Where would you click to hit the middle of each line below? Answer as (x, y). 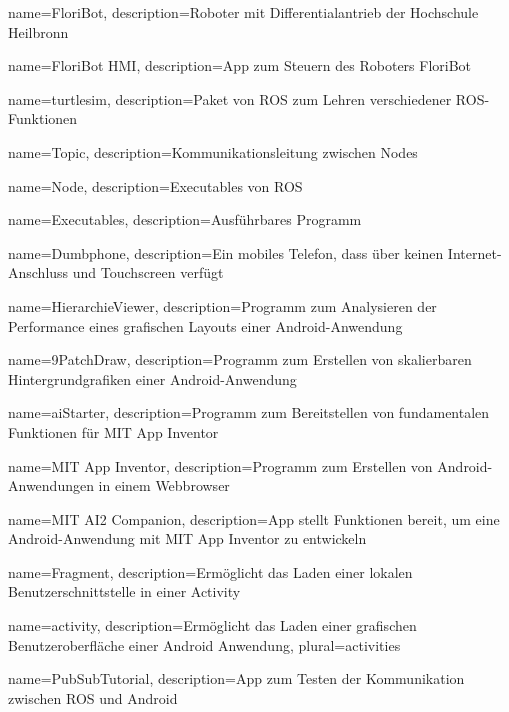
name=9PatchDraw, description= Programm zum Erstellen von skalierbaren (240, 359)
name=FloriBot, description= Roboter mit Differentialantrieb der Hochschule (243, 12)
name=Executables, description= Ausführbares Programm (185, 219)
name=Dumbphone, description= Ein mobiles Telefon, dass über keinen (226, 252)
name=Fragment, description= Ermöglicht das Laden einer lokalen (210, 571)
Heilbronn (38, 31)
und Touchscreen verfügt (148, 272)
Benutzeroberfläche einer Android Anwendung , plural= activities (204, 644)
